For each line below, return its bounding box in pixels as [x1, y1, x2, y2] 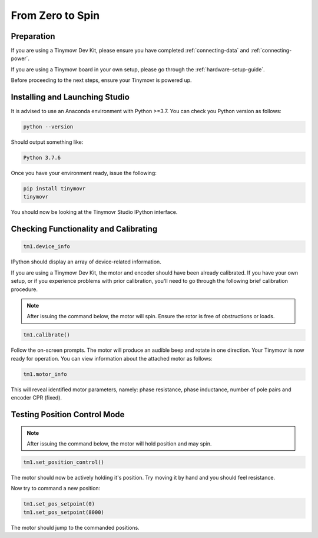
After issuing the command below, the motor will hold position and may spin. [26, 440, 212, 447]
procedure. [11, 286, 38, 293]
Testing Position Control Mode [11, 410, 125, 420]
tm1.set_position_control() [23, 458, 104, 466]
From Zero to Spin [11, 9, 100, 22]
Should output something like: [11, 138, 84, 146]
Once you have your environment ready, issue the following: [11, 170, 157, 177]
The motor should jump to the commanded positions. [11, 524, 140, 531]
